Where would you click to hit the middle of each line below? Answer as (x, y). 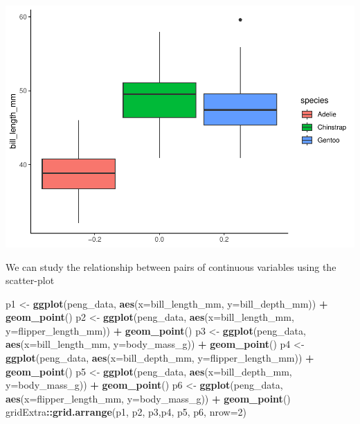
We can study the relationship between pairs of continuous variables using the (171, 266)
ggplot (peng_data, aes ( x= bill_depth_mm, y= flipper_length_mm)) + (160, 358)
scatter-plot (30, 280)
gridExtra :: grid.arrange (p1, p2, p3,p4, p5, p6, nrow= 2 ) (126, 412)
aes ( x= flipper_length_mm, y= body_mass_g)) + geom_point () (148, 398)
